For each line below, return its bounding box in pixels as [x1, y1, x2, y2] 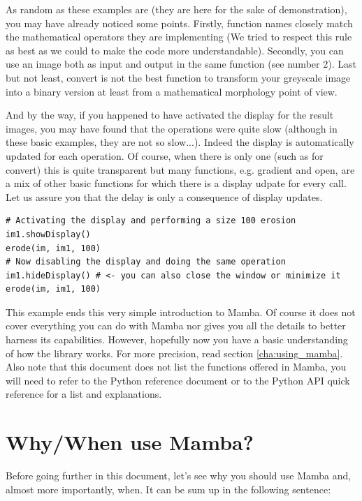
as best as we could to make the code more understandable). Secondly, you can [6, 43, 344, 57]
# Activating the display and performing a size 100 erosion [6, 216, 296, 226]
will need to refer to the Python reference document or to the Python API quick [6, 373, 350, 387]
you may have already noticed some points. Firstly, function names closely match [6, 15, 353, 30]
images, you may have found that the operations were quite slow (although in [6, 121, 338, 135]
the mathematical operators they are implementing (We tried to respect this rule [6, 29, 352, 44]
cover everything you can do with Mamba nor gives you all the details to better [6, 318, 346, 333]
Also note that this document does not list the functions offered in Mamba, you [6, 359, 347, 374]
